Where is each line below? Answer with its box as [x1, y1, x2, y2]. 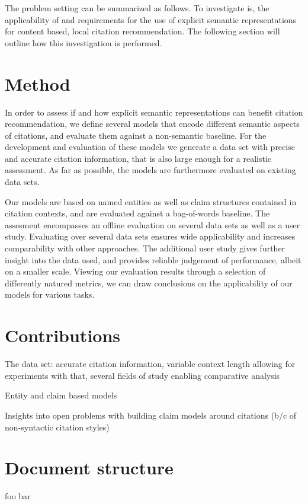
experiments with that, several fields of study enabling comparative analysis [5, 369, 280, 381]
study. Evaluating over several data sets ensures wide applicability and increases [5, 230, 296, 243]
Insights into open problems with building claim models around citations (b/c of [5, 409, 297, 421]
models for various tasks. [5, 288, 95, 301]
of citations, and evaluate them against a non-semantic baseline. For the [5, 129, 267, 141]
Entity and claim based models [5, 389, 117, 401]
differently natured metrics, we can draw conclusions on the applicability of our [5, 276, 293, 289]
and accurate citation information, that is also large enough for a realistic [5, 152, 272, 164]
